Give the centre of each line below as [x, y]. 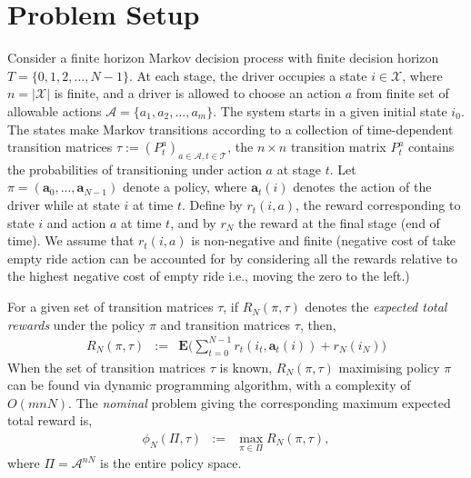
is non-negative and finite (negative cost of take [323, 240]
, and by [193, 222]
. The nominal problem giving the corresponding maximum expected [260, 402]
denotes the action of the [362, 187]
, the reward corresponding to [378, 205]
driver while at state [64, 205]
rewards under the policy [76, 324]
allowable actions [55, 110]
